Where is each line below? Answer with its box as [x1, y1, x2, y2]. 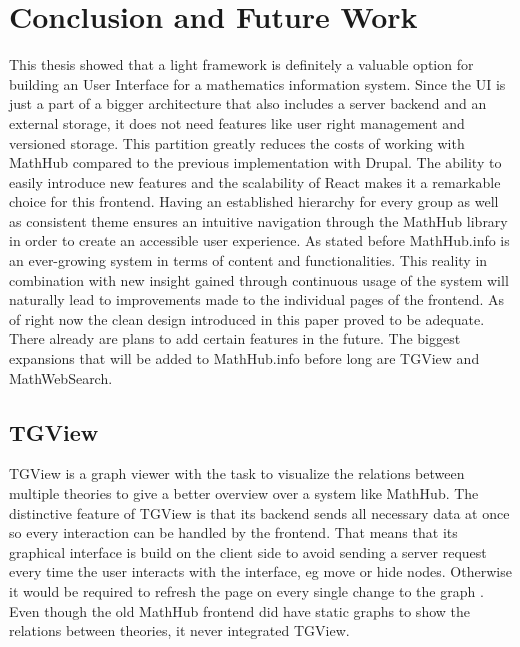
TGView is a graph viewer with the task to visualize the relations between [9, 463, 465, 484]
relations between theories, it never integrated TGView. [9, 620, 350, 641]
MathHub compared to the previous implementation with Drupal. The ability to [9, 152, 502, 173]
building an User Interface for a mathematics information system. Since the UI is [9, 73, 506, 94]
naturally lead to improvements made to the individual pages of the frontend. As [9, 289, 505, 310]
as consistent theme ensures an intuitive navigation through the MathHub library [9, 210, 508, 231]
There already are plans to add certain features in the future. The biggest [9, 328, 461, 349]
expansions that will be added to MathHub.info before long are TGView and [9, 348, 480, 369]
